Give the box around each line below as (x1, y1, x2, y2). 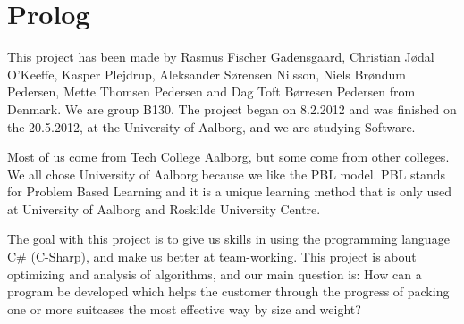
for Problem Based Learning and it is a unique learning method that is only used (7, 182, 451, 201)
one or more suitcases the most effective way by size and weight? (7, 299, 361, 318)
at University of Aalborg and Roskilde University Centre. (7, 199, 321, 218)
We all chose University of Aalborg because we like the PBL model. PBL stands (7, 164, 446, 183)
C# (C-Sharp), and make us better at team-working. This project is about (7, 247, 417, 266)
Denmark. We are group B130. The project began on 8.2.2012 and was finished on (7, 99, 457, 118)
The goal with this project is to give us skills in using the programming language (7, 229, 450, 248)
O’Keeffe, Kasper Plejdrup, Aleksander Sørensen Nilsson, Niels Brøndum (7, 64, 406, 83)
